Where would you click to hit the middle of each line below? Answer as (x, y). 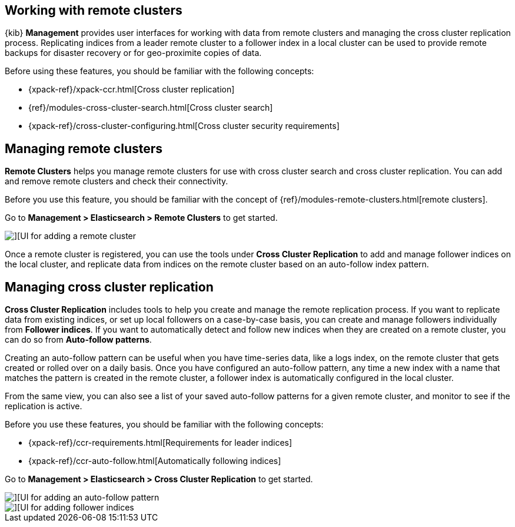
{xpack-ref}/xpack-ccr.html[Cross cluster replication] (132, 90)
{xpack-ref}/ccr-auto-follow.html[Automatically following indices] (155, 461)
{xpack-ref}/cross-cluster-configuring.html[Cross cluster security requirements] (184, 126)
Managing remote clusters (84, 148)
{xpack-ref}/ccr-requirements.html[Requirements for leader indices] (160, 443)
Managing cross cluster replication (109, 287)
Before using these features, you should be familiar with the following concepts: (160, 71)
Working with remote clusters (94, 10)
